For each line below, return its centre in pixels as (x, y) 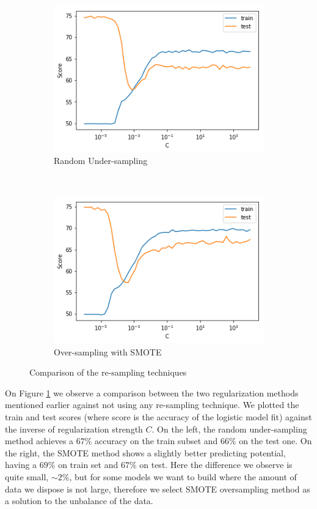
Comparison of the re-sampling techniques (108, 372)
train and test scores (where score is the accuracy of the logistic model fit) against (158, 416)
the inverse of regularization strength (74, 429)
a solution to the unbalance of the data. (79, 501)
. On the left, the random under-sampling (229, 429)
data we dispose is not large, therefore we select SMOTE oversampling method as (158, 489)
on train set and (88, 465)
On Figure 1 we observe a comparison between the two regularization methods (152, 392)
